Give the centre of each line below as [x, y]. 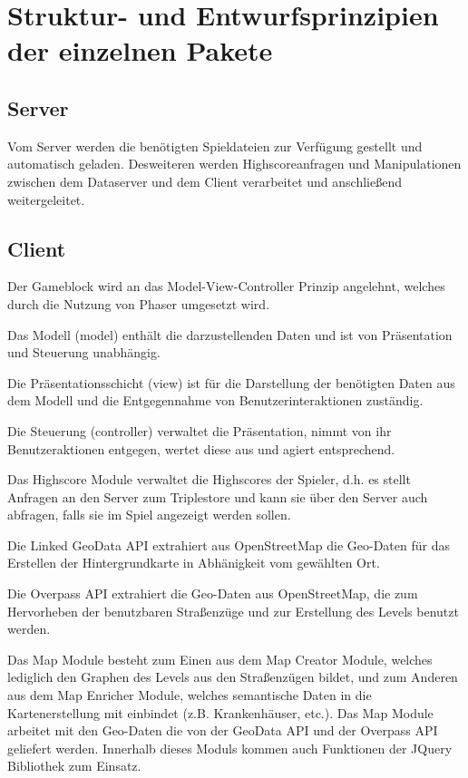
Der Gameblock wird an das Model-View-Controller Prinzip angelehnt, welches [226, 286]
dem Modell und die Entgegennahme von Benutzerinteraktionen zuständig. [215, 400]
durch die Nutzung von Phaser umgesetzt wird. [139, 303]
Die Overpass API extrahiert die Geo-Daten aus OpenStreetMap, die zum [213, 593]
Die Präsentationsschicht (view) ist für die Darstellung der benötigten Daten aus [231, 382]
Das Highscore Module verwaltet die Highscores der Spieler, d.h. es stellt [209, 479]
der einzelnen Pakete [140, 50]
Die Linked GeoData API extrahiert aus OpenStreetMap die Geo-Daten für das [229, 545]
